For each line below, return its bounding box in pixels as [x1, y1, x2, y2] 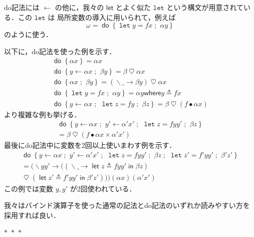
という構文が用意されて [166, 2, 244, 12]
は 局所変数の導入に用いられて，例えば [48, 12, 176, 22]
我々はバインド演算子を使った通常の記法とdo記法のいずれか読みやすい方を [4, 200, 250, 210]
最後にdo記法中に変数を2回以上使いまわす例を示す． [4, 140, 176, 150]
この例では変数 [4, 183, 53, 193]
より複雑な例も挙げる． [4, 109, 81, 119]
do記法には [4, 2, 40, 12]
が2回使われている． [70, 183, 136, 193]
